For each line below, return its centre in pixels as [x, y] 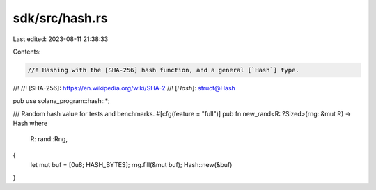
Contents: [27, 52]
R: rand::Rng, [49, 139]
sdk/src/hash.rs [60, 18]
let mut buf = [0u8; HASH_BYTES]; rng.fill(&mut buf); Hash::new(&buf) [131, 165]
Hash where [30, 124]
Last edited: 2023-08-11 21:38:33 [61, 39]
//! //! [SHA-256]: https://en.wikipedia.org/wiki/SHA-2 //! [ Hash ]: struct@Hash [124, 88]
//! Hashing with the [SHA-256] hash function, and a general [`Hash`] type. [163, 70]
